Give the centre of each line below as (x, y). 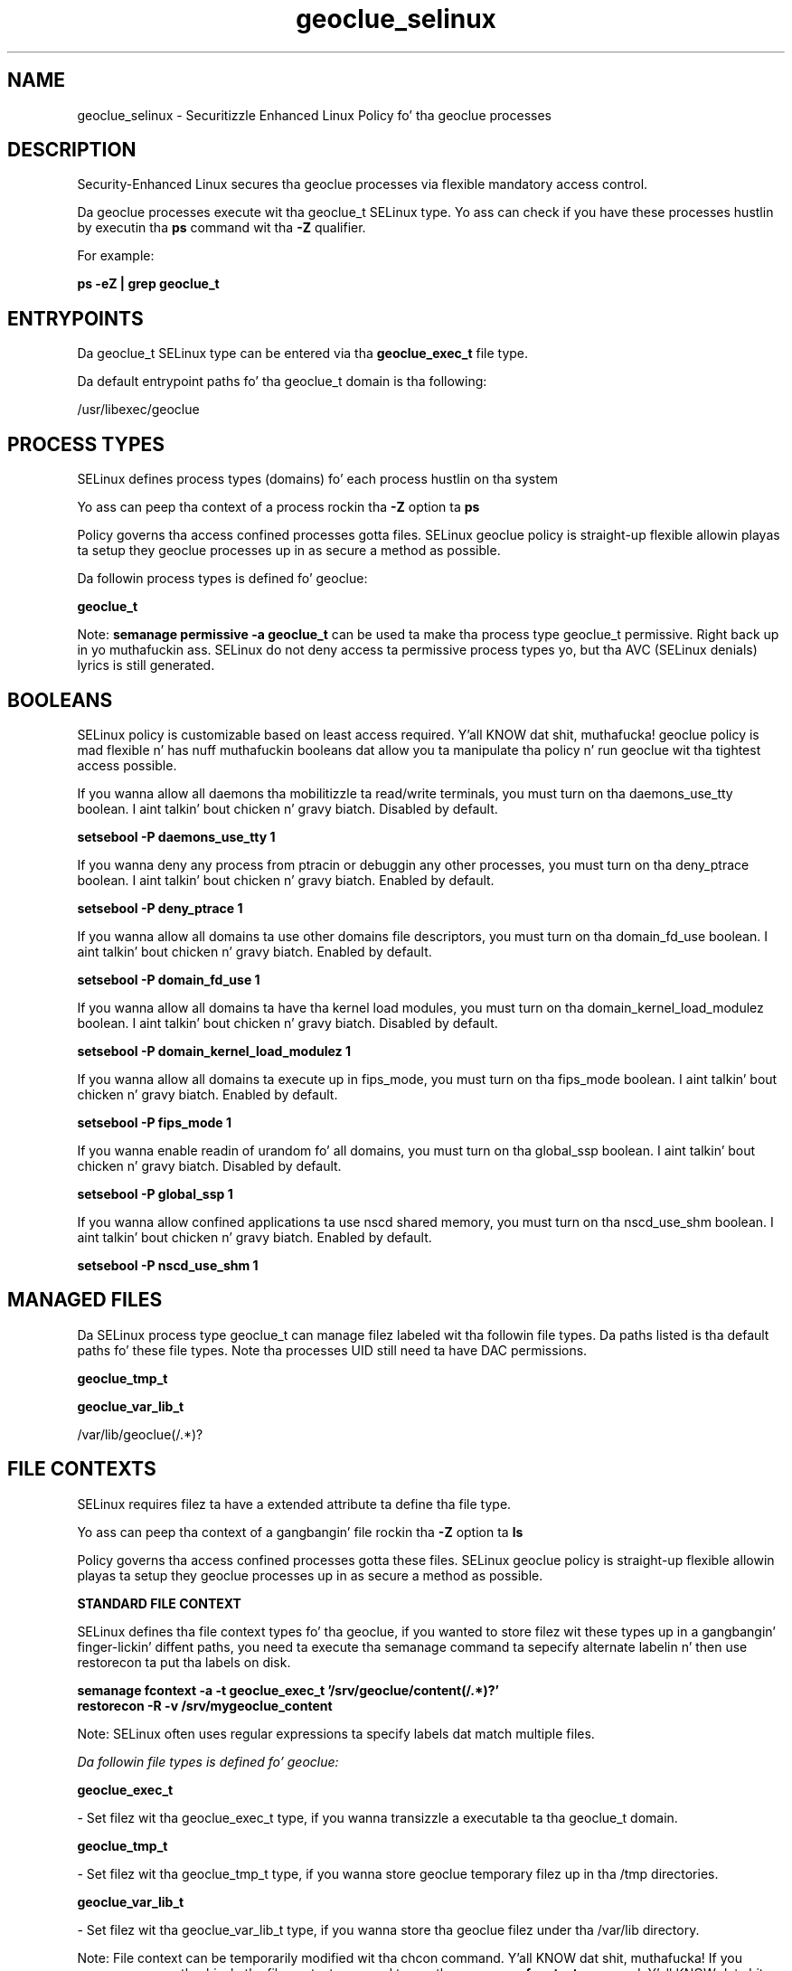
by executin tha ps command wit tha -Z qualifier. (222, 228)
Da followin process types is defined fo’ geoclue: (222, 579)
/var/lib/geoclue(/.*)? (140, 1434)
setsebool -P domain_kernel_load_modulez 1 (214, 1051)
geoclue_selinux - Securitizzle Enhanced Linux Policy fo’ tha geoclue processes (314, 115)
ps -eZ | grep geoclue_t (148, 284)
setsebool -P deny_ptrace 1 (160, 908)
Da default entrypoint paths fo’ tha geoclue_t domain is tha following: (282, 382)
